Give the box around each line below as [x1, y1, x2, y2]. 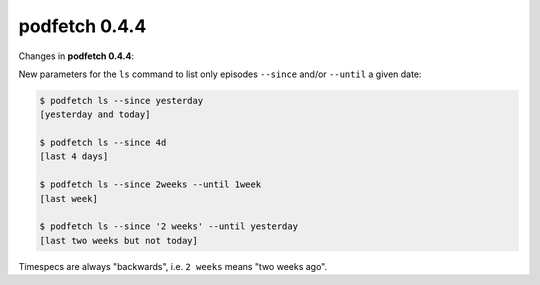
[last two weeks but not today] [39, 235, 199, 246]
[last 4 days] [39, 151, 109, 162]
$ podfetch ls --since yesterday [39, 95, 204, 106]
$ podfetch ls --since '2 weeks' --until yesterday [39, 221, 299, 232]
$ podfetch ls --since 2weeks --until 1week [39, 179, 262, 190]
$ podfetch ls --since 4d [39, 137, 167, 149]
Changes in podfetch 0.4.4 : [18, 50, 135, 62]
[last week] [39, 193, 99, 204]
